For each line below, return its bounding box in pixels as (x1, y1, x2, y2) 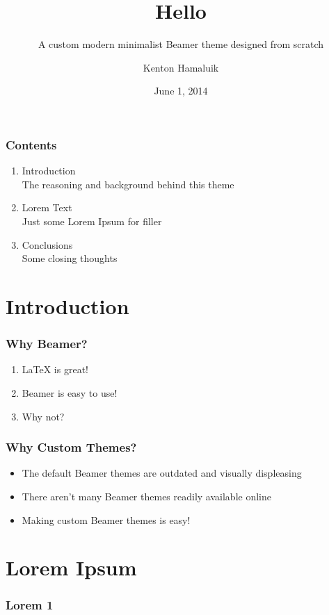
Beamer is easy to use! (22, 385, 118, 400)
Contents (6, 136, 57, 153)
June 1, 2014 (154, 83, 208, 98)
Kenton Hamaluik (143, 60, 219, 74)
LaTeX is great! (22, 362, 88, 377)
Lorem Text (22, 200, 72, 215)
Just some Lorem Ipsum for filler (22, 213, 162, 228)
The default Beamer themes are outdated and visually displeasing (22, 466, 302, 480)
